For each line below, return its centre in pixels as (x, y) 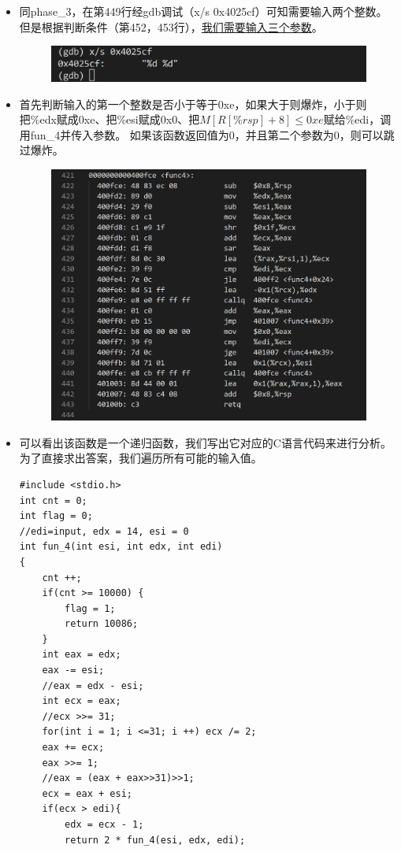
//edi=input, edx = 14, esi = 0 (104, 531)
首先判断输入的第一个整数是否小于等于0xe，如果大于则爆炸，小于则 (193, 104)
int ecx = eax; (82, 701)
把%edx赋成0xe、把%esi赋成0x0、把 (110, 119)
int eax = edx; (82, 655)
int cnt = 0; (53, 500)
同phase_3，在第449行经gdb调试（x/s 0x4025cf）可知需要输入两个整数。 (203, 11)
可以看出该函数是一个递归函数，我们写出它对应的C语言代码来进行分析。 (205, 442)
